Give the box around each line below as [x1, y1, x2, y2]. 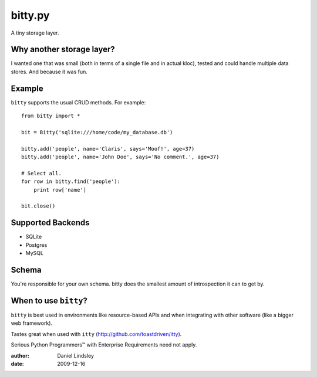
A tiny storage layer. [11, 29, 59, 36]
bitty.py [11, 9, 50, 22]
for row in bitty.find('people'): [21, 178, 120, 185]
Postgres [25, 241, 48, 249]
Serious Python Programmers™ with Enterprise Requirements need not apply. [11, 341, 197, 348]
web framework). [11, 320, 53, 327]
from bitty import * [21, 113, 80, 120]
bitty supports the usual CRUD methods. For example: [11, 99, 146, 106]
